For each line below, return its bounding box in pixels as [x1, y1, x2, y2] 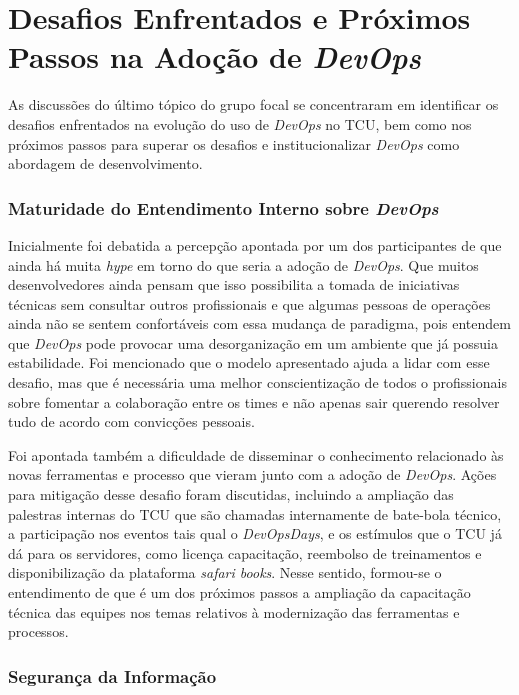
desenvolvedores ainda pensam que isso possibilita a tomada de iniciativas [8, 274, 460, 295]
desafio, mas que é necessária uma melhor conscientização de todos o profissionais [8, 372, 507, 393]
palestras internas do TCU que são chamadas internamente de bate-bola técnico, [8, 503, 502, 524]
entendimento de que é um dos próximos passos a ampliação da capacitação [8, 582, 471, 602]
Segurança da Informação [8, 663, 217, 688]
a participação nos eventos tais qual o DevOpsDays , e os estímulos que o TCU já [8, 523, 502, 544]
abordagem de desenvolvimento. [8, 153, 203, 174]
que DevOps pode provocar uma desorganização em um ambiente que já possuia [8, 332, 498, 353]
